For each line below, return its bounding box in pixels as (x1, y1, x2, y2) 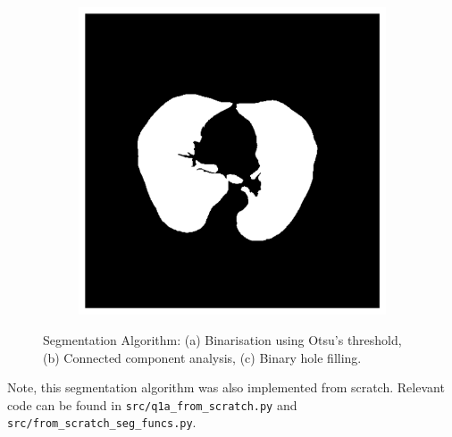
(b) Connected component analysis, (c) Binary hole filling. (43, 348, 362, 366)
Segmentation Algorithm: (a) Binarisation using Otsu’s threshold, (43, 330, 402, 349)
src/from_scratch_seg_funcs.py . (7, 413, 197, 432)
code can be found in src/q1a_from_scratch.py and (7, 395, 297, 414)
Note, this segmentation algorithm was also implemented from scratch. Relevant (7, 378, 445, 397)
